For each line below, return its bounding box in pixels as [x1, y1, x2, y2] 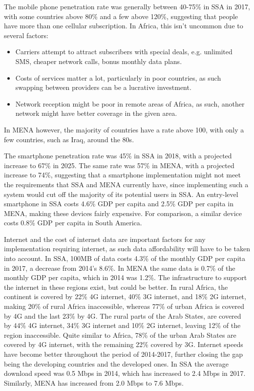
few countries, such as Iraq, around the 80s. [4, 134, 134, 144]
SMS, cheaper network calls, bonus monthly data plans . [15, 56, 182, 66]
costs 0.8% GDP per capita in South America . [4, 217, 142, 228]
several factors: [4, 30, 48, 40]
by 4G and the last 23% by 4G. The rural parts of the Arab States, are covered [4, 310, 241, 321]
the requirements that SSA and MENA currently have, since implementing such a [4, 179, 249, 189]
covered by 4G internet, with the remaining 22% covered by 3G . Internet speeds [4, 339, 243, 349]
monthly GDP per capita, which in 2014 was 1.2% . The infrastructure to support [4, 272, 247, 282]
